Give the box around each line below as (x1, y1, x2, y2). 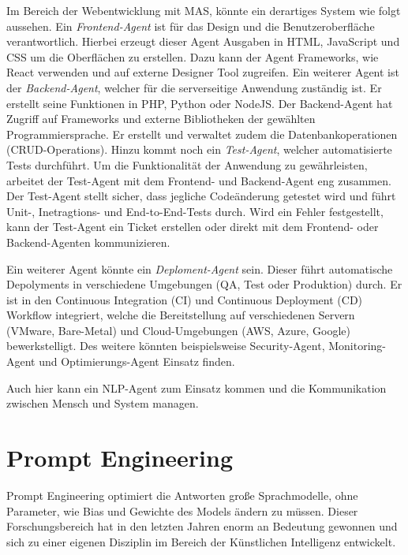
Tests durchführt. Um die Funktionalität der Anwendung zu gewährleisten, (6, 156, 368, 173)
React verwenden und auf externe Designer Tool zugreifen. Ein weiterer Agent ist (6, 64, 399, 80)
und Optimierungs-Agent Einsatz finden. (39, 353, 235, 370)
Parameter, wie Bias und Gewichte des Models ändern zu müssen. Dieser (6, 502, 358, 519)
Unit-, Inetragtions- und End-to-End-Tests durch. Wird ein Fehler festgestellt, (6, 203, 384, 219)
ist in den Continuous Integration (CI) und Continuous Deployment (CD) (6, 291, 363, 307)
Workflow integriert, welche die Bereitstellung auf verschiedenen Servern (6, 307, 355, 323)
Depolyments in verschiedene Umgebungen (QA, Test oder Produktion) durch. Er (6, 276, 402, 292)
